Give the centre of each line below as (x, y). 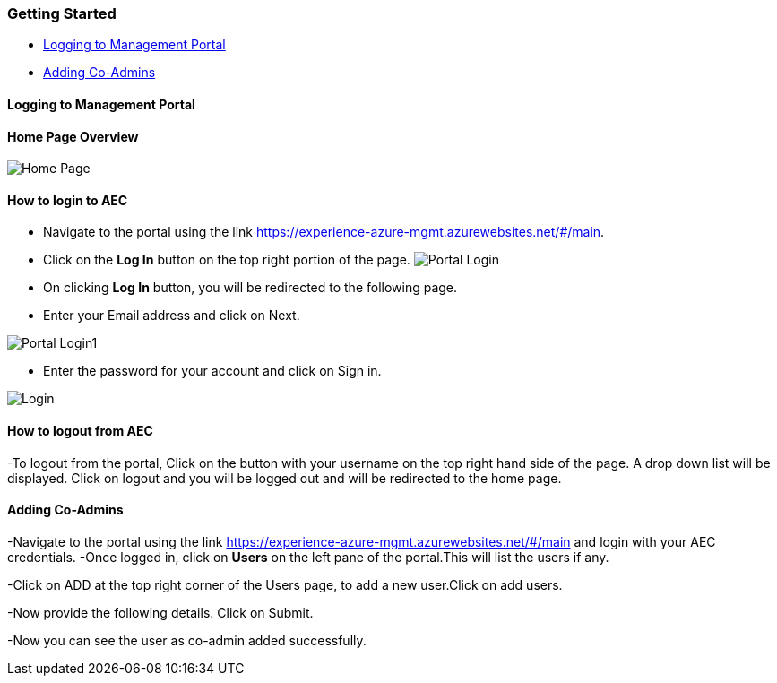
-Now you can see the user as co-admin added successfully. (187, 640)
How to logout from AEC (80, 431)
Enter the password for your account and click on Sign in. (212, 371)
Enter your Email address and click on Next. (172, 316)
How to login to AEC (68, 200)
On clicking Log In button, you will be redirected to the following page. (250, 288)
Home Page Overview (73, 136)
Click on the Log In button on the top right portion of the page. (227, 260)
